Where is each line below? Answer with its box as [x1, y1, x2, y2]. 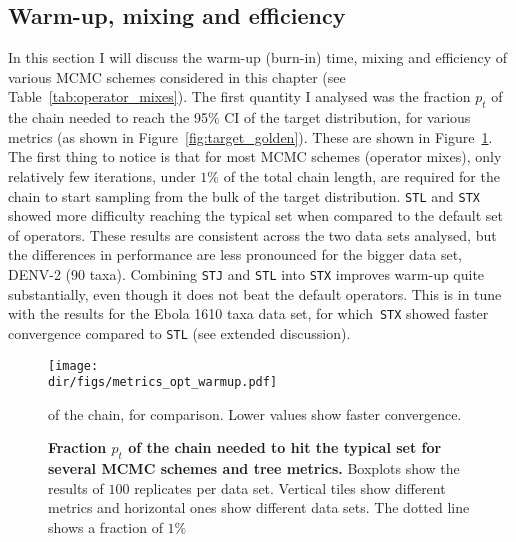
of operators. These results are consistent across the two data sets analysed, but [8, 224, 497, 245]
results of [48, 477, 104, 498]
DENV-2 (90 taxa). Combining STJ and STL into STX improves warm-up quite [8, 264, 485, 284]
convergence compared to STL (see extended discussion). [8, 322, 351, 343]
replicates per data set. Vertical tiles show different [134, 477, 446, 498]
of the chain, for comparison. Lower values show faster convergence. [48, 403, 462, 424]
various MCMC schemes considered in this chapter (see [8, 66, 346, 87]
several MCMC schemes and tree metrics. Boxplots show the [48, 458, 460, 479]
